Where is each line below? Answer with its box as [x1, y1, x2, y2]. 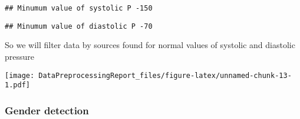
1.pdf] [5, 81, 30, 90]
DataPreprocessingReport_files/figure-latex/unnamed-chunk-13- [38, 71, 292, 80]
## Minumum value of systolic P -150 [5, 4, 153, 12]
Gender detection [5, 103, 89, 117]
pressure [5, 50, 35, 62]
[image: [5, 71, 35, 80]
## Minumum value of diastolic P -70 [5, 22, 153, 30]
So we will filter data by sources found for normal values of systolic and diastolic [5, 39, 295, 51]
